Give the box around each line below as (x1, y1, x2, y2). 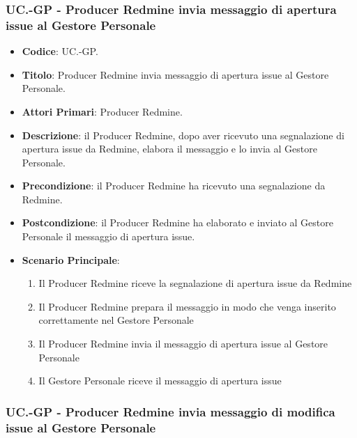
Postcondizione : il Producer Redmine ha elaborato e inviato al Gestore (22, 215, 333, 230)
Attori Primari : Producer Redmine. (22, 104, 183, 118)
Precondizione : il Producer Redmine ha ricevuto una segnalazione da (22, 178, 326, 193)
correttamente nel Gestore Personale (38, 313, 194, 327)
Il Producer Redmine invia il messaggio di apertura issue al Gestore (38, 336, 328, 351)
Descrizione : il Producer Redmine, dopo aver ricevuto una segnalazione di (22, 127, 344, 142)
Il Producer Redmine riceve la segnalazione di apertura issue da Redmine (38, 276, 352, 290)
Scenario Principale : (22, 252, 120, 267)
